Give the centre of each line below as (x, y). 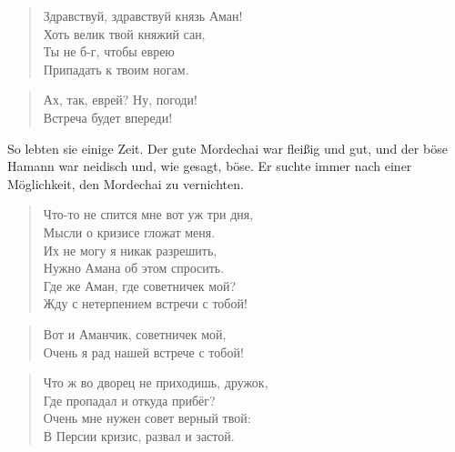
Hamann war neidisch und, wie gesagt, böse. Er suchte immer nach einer (210, 166)
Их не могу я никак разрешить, (130, 250)
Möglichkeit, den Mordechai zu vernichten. (126, 183)
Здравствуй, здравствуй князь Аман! (143, 15)
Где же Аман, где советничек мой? (140, 285)
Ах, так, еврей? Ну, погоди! (120, 100)
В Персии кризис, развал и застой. (139, 435)
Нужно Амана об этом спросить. (134, 268)
